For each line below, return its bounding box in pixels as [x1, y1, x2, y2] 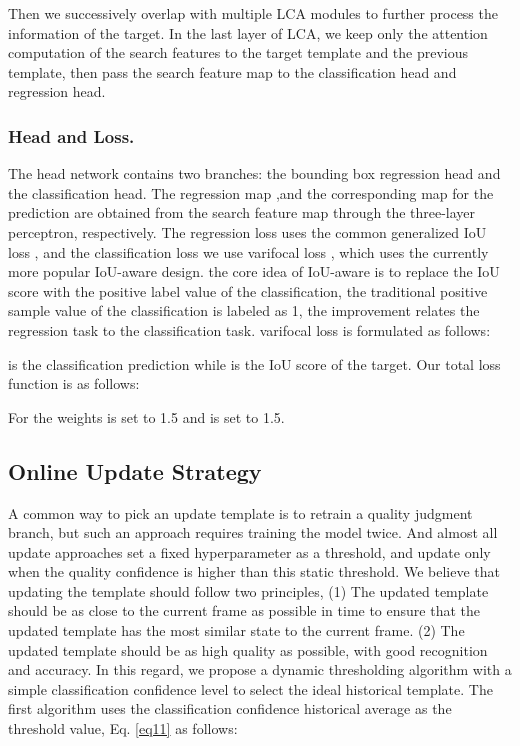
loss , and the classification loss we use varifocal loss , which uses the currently [8, 241, 489, 262]
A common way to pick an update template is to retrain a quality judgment [8, 502, 473, 523]
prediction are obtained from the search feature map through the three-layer [8, 202, 476, 223]
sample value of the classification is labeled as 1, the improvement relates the [8, 300, 480, 321]
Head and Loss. [8, 123, 135, 148]
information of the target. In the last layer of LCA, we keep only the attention [8, 22, 488, 43]
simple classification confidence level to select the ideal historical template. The [8, 678, 493, 699]
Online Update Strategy [8, 455, 262, 486]
